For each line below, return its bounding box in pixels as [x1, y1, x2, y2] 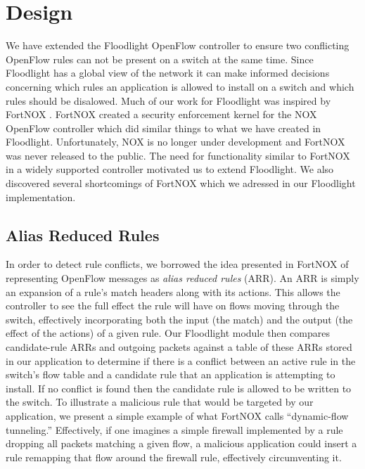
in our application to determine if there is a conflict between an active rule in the [6, 353, 356, 368]
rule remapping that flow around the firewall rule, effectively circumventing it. [6, 449, 342, 464]
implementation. [6, 189, 76, 204]
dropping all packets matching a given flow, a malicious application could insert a [6, 436, 357, 451]
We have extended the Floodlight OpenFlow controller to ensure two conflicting [6, 38, 350, 53]
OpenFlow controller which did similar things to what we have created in [6, 120, 321, 135]
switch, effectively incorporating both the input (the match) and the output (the [6, 311, 353, 326]
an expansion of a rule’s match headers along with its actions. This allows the [6, 284, 340, 299]
